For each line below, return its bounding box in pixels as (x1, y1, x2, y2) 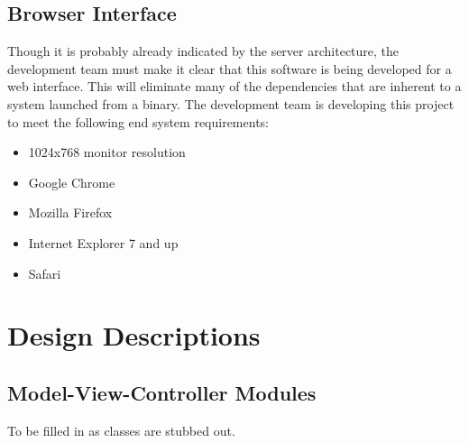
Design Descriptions (7, 317, 261, 354)
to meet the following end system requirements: (7, 112, 269, 131)
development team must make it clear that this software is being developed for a (7, 59, 452, 78)
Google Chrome (28, 172, 115, 191)
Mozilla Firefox (28, 203, 113, 222)
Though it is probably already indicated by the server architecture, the (7, 42, 400, 60)
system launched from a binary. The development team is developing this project (7, 94, 455, 113)
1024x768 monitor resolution (28, 143, 186, 162)
